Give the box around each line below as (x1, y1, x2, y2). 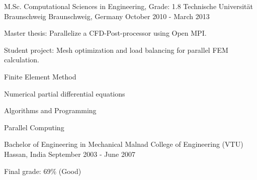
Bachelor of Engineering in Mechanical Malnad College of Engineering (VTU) (4, 139, 243, 149)
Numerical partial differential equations (4, 88, 125, 99)
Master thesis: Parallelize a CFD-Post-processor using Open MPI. (4, 28, 207, 38)
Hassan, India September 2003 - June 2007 (4, 148, 135, 159)
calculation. (4, 54, 40, 65)
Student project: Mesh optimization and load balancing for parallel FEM (4, 44, 228, 55)
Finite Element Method (4, 71, 76, 81)
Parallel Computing (4, 122, 64, 132)
